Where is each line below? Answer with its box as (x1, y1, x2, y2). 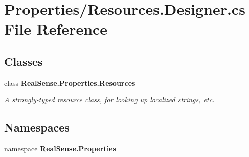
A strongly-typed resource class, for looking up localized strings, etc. (4, 94, 215, 105)
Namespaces (4, 119, 70, 135)
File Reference (4, 18, 108, 39)
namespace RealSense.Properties (4, 143, 116, 154)
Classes (4, 53, 43, 69)
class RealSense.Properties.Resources (4, 77, 135, 88)
